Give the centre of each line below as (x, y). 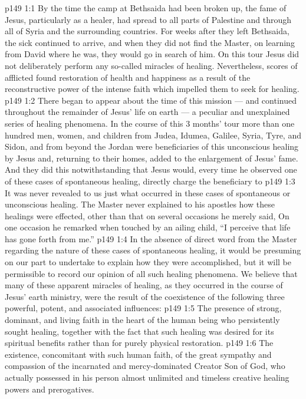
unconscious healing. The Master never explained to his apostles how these (140, 204)
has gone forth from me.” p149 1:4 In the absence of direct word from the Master (151, 238)
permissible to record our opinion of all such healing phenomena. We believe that (151, 273)
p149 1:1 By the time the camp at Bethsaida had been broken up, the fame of (146, 8)
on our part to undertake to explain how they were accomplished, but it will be (148, 262)
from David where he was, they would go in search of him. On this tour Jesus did (152, 54)
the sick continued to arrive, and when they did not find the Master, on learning (150, 42)
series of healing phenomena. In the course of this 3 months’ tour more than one (150, 123)
